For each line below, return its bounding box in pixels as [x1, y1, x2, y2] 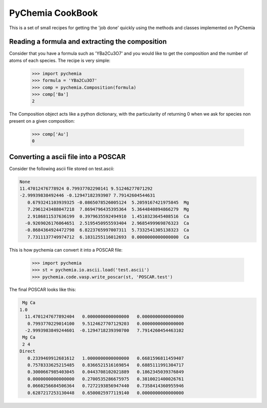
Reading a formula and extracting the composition [9, 38, 167, 46]
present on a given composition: [9, 118, 75, 124]
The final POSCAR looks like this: [9, 287, 76, 293]
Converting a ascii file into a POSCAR [9, 152, 126, 161]
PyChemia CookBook [9, 7, 98, 18]
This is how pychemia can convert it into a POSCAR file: [9, 247, 123, 253]
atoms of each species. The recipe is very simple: [9, 57, 111, 63]
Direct [19, 349, 36, 354]
